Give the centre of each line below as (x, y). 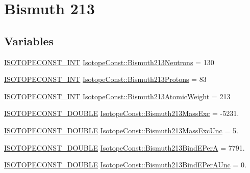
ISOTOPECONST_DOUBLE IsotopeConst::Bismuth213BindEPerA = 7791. (124, 147)
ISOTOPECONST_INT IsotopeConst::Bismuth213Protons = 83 (105, 79)
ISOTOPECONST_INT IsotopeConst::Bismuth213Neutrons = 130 (109, 62)
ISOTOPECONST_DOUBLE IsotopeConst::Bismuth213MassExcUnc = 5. (121, 130)
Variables (29, 40)
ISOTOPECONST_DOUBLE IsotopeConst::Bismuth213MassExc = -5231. (122, 113)
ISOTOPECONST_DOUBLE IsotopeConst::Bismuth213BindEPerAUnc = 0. (125, 165)
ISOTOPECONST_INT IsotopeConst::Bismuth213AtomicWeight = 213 (117, 96)
